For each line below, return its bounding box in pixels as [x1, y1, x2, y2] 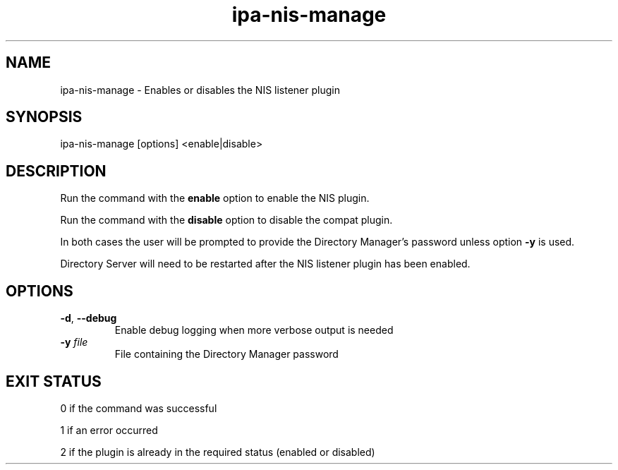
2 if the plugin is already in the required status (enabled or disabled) [60, 445, 375, 458]
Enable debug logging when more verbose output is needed [114, 324, 394, 337]
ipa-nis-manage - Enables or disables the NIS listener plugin [60, 83, 340, 96]
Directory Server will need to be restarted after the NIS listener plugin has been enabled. [60, 258, 471, 270]
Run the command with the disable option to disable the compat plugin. [60, 214, 393, 227]
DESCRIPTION [6, 162, 107, 180]
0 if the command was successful [60, 402, 217, 414]
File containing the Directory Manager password [114, 348, 339, 361]
